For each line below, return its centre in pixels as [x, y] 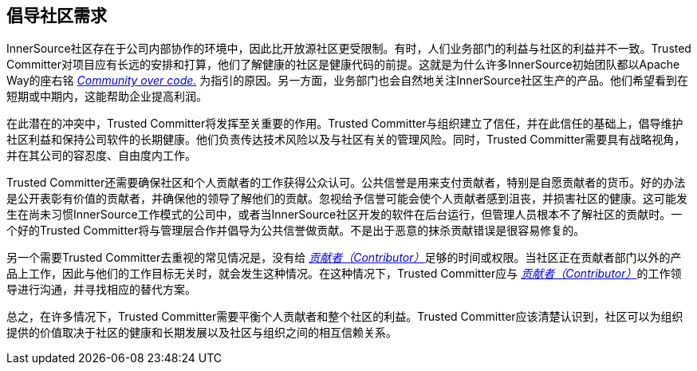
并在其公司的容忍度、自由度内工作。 [101, 156]
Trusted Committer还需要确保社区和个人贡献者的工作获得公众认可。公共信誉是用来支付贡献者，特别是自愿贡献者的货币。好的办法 [346, 183]
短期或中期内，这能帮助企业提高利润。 [107, 97]
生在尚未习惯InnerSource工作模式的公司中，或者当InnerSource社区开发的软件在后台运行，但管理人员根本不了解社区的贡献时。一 [345, 215]
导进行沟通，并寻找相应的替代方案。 [101, 290]
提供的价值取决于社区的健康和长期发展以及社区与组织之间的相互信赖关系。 [202, 333]
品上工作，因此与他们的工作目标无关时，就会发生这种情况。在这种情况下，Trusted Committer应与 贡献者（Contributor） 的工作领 [344, 274]
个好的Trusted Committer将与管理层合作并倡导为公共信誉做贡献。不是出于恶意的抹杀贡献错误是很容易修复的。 [296, 231]
